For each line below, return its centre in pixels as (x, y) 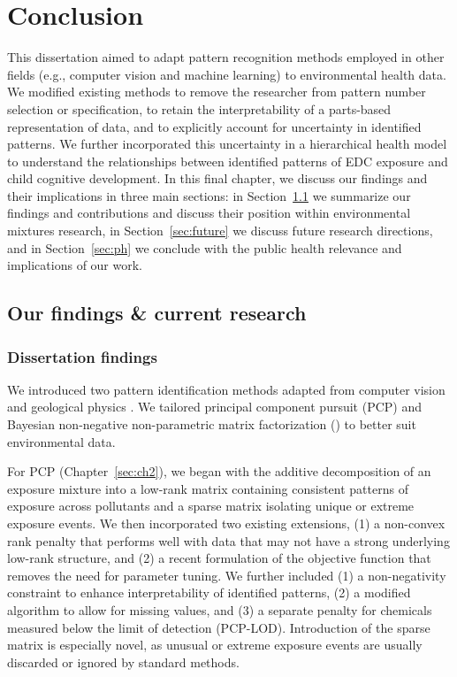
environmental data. (61, 441)
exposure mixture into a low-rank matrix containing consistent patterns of (208, 488)
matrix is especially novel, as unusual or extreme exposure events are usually (215, 645)
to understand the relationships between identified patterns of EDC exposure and (228, 161)
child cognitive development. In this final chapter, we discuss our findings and (217, 178)
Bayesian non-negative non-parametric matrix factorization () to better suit (212, 424)
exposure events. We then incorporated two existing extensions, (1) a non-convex (226, 523)
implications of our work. (75, 265)
